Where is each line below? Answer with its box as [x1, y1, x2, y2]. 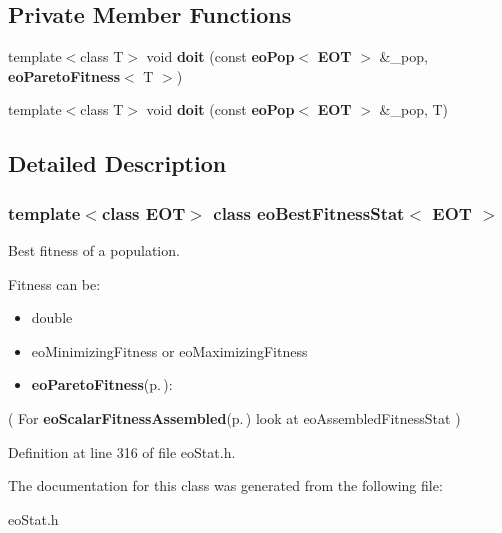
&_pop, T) [379, 99, 449, 120]
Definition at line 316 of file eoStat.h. [8, 441, 236, 462]
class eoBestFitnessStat [213, 200, 405, 225]
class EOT [101, 200, 186, 225]
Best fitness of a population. [8, 239, 180, 260]
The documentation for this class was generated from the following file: [8, 475, 443, 496]
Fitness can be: [8, 273, 101, 294]
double [31, 307, 73, 328]
